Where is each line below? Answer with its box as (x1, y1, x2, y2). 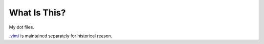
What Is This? (9, 7, 66, 18)
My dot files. (9, 24, 34, 30)
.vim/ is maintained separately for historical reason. (9, 33, 112, 39)
